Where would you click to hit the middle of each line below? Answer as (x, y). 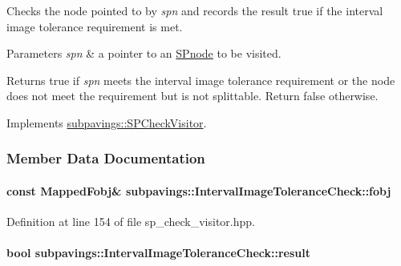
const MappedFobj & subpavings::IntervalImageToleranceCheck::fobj (199, 191)
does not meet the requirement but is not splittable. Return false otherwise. (192, 96)
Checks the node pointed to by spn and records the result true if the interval (195, 10)
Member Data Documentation (106, 158)
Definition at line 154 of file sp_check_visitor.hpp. (131, 222)
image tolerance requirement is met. (95, 26)
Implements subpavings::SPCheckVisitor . (107, 122)
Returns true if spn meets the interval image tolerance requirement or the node (201, 80)
